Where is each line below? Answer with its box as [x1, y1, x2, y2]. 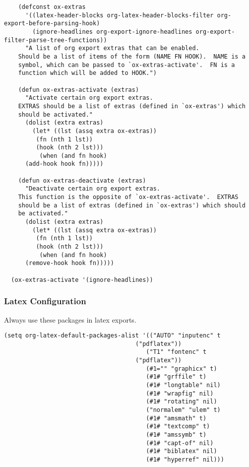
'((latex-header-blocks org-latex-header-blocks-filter [25, 11, 214, 19]
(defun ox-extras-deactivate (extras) [18, 177, 146, 184]
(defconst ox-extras [18, 3, 86, 10]
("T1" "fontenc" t [146, 348, 207, 356]
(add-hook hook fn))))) [25, 160, 104, 168]
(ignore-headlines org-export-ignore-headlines [32, 28, 192, 35]
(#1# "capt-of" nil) [146, 439, 214, 447]
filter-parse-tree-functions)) [4, 36, 107, 44]
